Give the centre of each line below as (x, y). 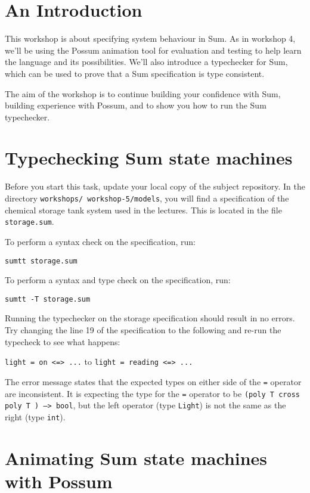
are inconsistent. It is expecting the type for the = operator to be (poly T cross (152, 393)
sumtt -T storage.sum (48, 299)
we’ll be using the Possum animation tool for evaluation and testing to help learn (153, 50)
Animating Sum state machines (136, 458)
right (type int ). (35, 416)
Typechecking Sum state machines (149, 158)
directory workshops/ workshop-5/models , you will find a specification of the (147, 198)
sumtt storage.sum (41, 261)
